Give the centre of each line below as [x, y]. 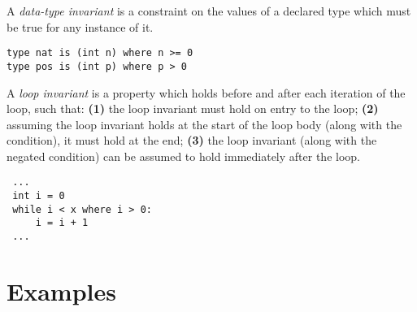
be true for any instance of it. [80, 26]
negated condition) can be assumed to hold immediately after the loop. [183, 156]
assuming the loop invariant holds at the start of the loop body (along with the [204, 124]
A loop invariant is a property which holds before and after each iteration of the [206, 92]
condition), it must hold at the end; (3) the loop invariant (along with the [192, 140]
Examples [61, 290]
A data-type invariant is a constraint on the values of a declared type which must [209, 11]
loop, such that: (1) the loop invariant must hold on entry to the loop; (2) [193, 108]
